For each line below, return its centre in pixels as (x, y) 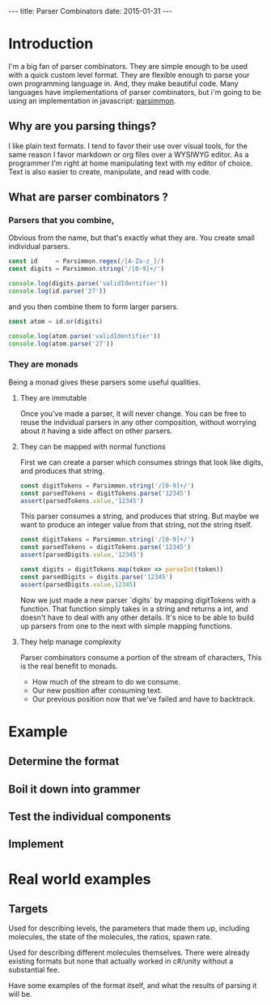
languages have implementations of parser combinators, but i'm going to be (135, 92)
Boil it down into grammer (74, 789)
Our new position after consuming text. (97, 690)
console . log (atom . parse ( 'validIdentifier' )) (85, 336)
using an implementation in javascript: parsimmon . (92, 101)
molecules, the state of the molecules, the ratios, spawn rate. (110, 937)
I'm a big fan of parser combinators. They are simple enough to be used (128, 66)
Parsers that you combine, (61, 221)
